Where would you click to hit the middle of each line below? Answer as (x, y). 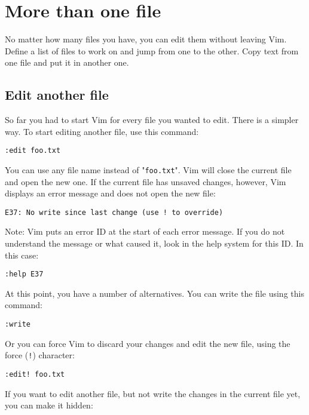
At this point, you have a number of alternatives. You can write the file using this (154, 293)
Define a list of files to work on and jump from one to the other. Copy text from (152, 50)
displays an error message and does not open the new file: (110, 193)
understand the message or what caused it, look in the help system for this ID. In (154, 243)
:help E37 (24, 274)
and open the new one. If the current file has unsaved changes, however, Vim (146, 181)
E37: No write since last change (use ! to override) (114, 212)
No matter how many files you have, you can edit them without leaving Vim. (146, 39)
